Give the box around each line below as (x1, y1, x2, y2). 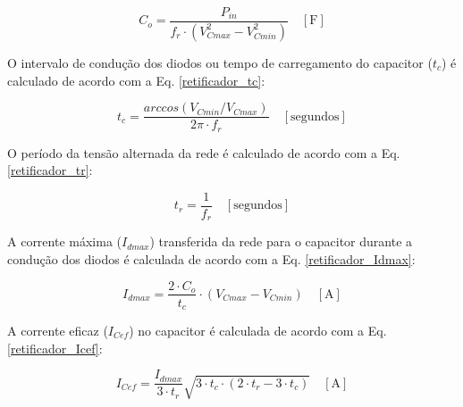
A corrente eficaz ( (7, 321, 108, 340)
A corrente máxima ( (7, 232, 122, 251)
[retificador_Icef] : (7, 338, 103, 357)
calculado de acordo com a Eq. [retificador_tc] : (7, 71, 265, 89)
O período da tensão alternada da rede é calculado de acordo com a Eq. (7, 143, 400, 162)
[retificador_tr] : (7, 161, 93, 179)
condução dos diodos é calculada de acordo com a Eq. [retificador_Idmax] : (7, 249, 416, 268)
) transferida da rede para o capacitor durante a (149, 232, 413, 251)
